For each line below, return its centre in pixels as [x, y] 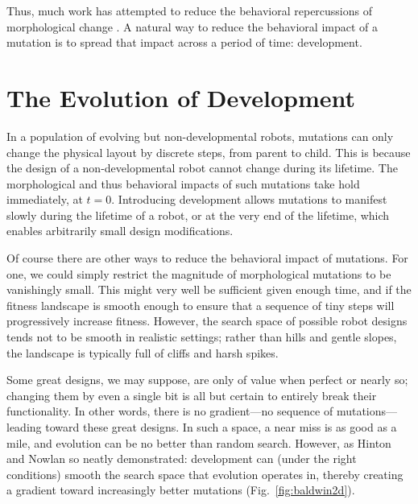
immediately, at [45, 199]
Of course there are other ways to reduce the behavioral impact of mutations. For [207, 258]
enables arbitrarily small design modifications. [120, 231]
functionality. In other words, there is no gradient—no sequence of [170, 411]
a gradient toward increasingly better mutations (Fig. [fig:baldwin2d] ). [181, 490]
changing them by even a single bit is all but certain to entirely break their [192, 395]
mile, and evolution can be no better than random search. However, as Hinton [199, 442]
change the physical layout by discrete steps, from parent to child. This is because [209, 152]
